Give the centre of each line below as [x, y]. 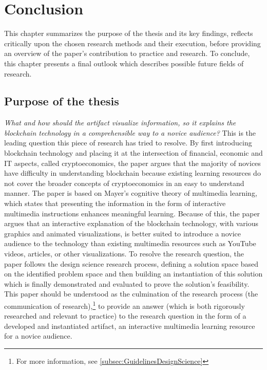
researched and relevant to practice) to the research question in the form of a [125, 316]
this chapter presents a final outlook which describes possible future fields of [124, 63]
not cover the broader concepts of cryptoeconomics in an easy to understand [124, 183]
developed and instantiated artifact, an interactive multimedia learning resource [130, 326]
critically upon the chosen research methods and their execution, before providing [132, 43]
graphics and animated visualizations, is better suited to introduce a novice [122, 233]
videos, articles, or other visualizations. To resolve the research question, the [124, 254]
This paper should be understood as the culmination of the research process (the [131, 294]
